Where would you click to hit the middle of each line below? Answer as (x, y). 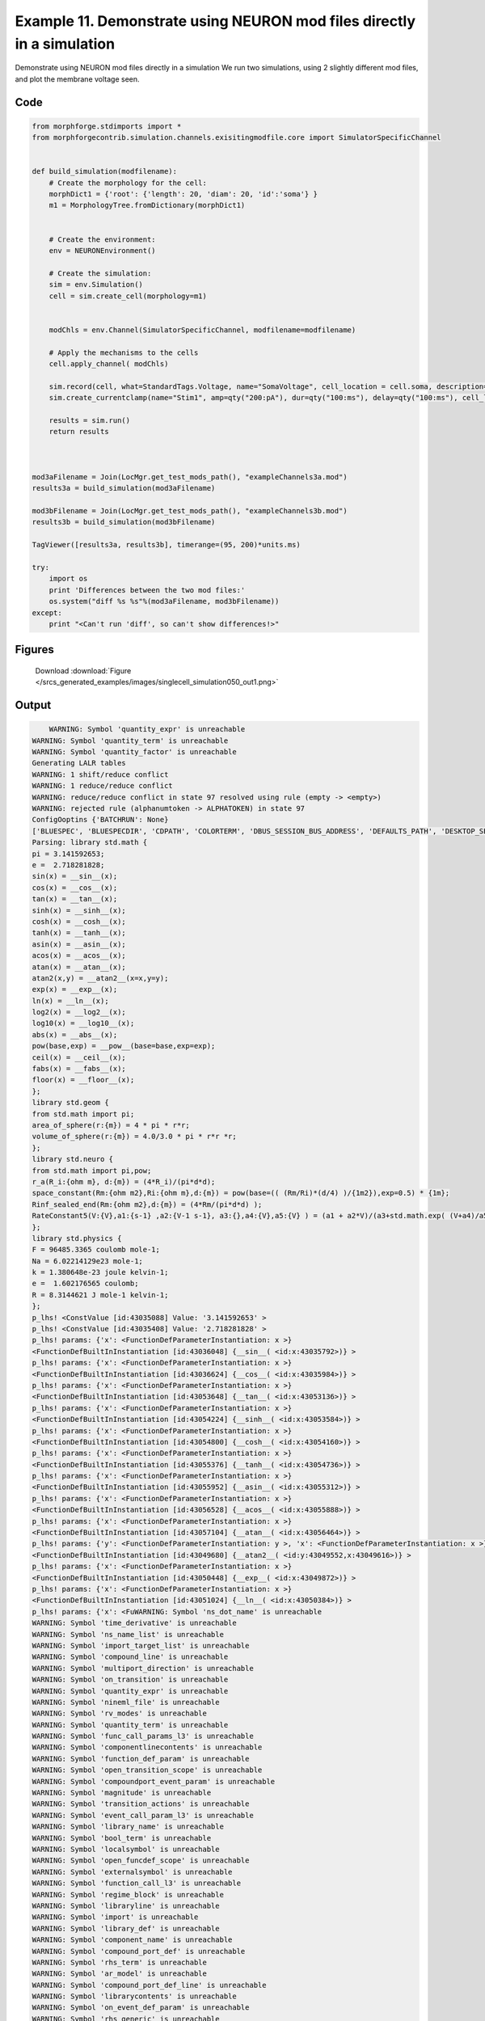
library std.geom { (70, 1103)
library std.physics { (77, 1238)
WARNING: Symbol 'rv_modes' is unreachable (120, 1713)
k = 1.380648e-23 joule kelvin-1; (100, 1272)
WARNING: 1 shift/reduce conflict (100, 774)
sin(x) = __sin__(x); (75, 876)
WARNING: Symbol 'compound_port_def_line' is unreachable (149, 1985)
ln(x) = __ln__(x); (70, 1001)
